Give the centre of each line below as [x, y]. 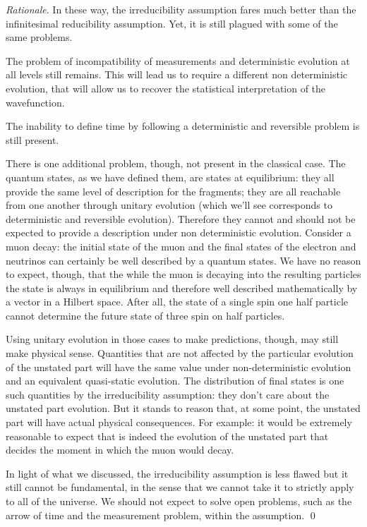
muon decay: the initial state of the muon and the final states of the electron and [181, 246]
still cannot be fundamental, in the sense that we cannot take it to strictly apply [180, 487]
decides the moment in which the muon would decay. [120, 450]
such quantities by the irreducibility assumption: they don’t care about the [168, 394]
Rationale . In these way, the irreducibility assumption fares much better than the [181, 9]
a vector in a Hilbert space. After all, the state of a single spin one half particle [177, 302]
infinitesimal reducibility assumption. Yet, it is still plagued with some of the [172, 23]
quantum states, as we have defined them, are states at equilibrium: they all [170, 177]
